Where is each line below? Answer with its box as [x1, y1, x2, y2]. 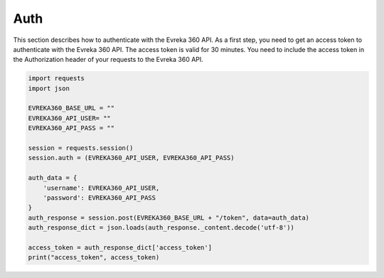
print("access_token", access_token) [28, 253, 160, 262]
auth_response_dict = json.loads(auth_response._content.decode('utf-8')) [28, 224, 295, 232]
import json [28, 84, 70, 92]
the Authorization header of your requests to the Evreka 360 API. [13, 55, 204, 64]
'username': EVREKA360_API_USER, [43, 183, 160, 192]
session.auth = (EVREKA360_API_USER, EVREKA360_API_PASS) [28, 154, 235, 162]
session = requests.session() [28, 144, 134, 152]
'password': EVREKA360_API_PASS [43, 194, 156, 202]
